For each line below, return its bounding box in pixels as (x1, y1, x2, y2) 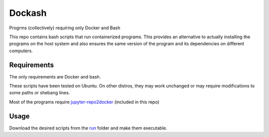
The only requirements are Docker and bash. (9, 73, 101, 79)
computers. (9, 48, 33, 54)
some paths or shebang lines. (9, 90, 70, 96)
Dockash (9, 7, 47, 18)
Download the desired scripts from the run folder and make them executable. (9, 125, 167, 131)
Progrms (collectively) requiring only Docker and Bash (9, 25, 121, 31)
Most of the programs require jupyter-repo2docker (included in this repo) (9, 99, 159, 105)
